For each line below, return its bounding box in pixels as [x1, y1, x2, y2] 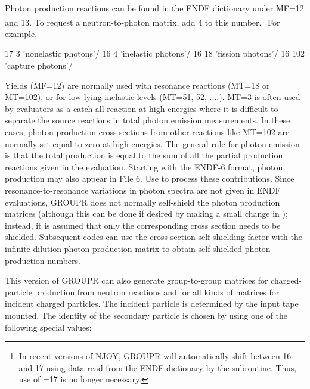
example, [5, 27, 38, 39]
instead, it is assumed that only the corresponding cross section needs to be [5, 219, 281, 231]
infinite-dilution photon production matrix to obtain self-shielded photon [5, 242, 271, 254]
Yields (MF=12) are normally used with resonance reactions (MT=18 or [5, 79, 270, 91]
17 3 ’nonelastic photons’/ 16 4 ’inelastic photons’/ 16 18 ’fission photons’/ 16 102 [5, 47, 305, 60]
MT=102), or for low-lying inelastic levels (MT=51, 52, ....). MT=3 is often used [5, 91, 300, 103]
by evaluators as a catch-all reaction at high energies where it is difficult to [5, 102, 278, 114]
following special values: [5, 320, 92, 333]
